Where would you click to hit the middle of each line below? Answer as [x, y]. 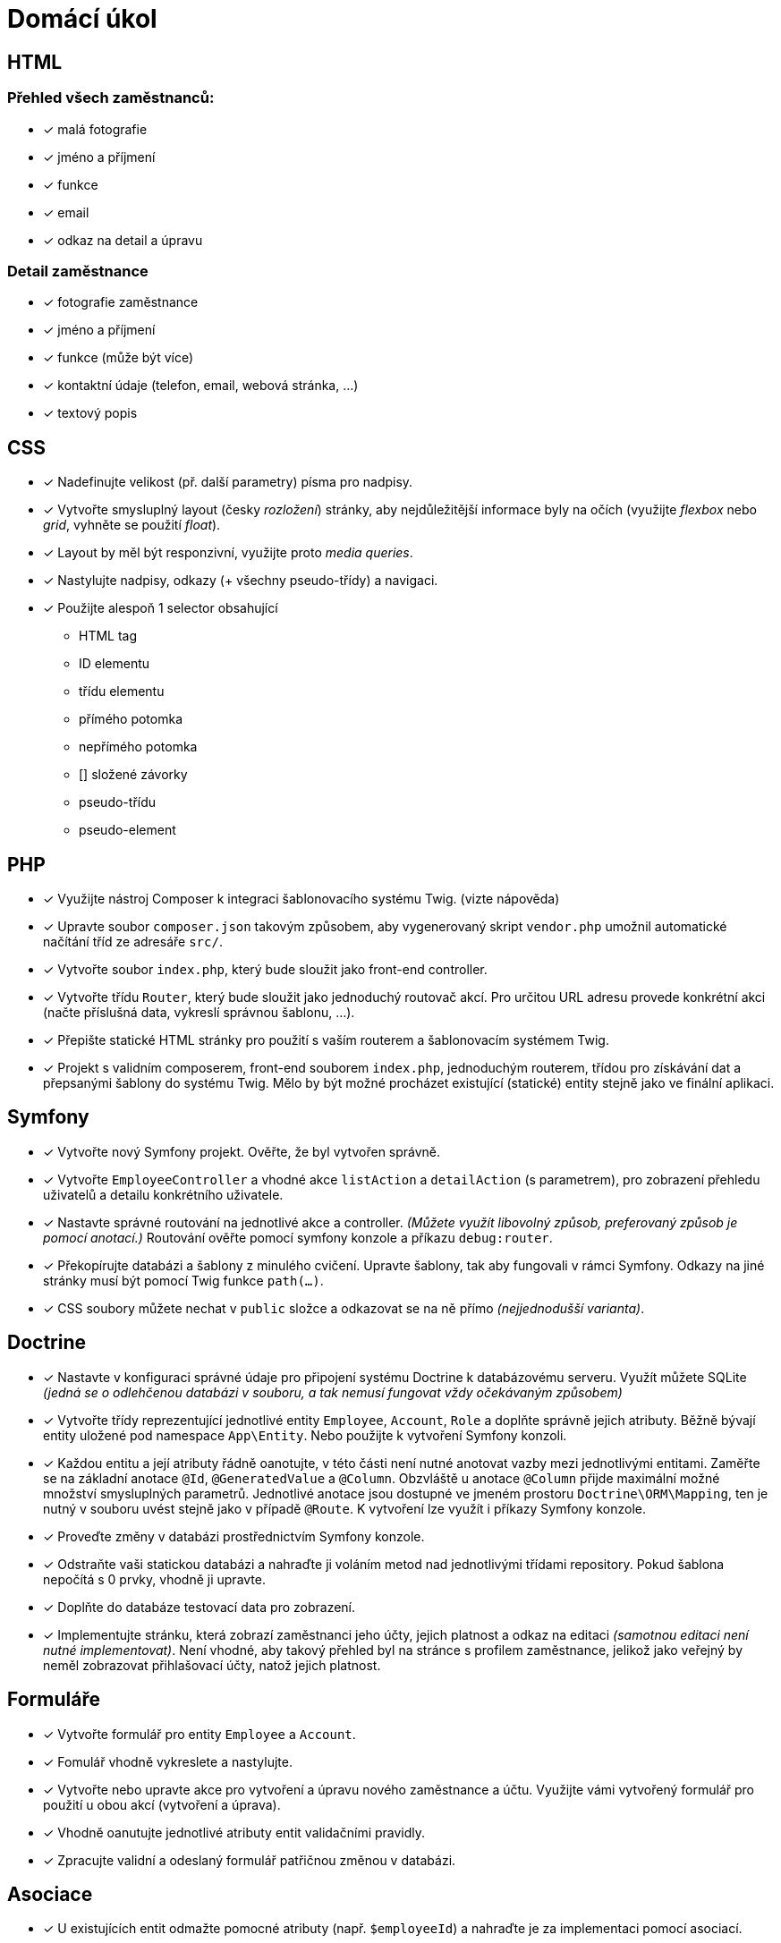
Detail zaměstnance [78, 271]
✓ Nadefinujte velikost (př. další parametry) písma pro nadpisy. [228, 482]
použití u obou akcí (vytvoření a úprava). [162, 1804]
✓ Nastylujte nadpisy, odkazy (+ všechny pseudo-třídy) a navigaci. [241, 581]
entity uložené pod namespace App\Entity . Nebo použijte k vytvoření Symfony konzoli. [305, 1435]
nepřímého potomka [138, 747]
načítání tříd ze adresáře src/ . [133, 941]
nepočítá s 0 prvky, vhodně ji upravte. [154, 1579]
